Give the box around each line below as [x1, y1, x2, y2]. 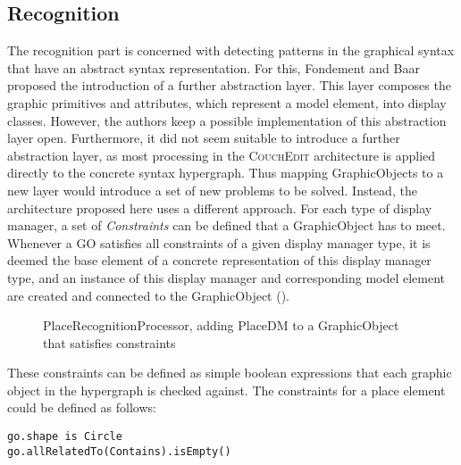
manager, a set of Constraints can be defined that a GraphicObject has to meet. [7, 216, 446, 235]
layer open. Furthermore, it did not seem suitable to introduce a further [7, 129, 400, 147]
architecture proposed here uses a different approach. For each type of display [7, 198, 432, 217]
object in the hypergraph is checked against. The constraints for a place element [7, 380, 446, 399]
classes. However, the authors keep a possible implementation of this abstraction [7, 111, 447, 129]
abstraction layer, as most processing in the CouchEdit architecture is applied [7, 145, 436, 164]
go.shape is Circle [7, 430, 122, 444]
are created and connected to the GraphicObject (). [7, 286, 289, 304]
